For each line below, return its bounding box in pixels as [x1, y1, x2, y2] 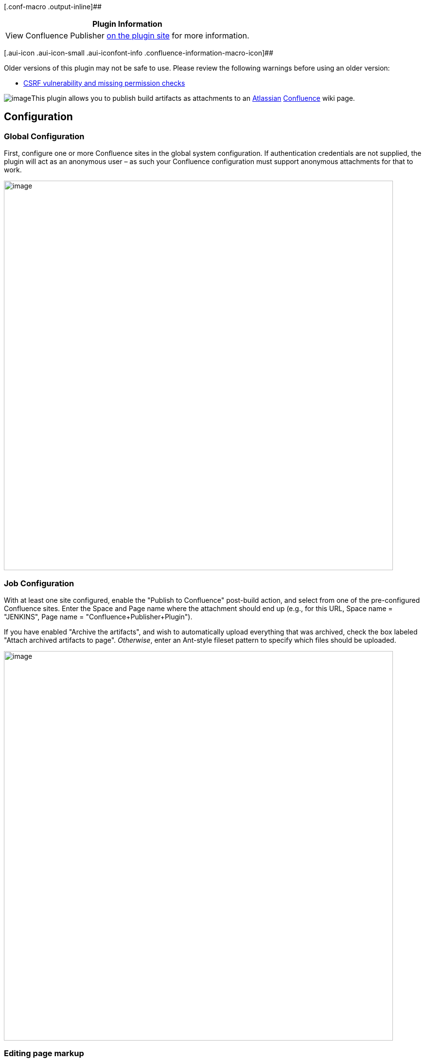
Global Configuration [4, 131, 85, 141]
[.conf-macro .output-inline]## [4, 2, 102, 11]
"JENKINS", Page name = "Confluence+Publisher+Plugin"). [4, 612, 193, 621]
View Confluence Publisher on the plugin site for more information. [5, 31, 249, 40]
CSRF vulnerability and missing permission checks [23, 79, 185, 87]
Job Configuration [4, 578, 74, 588]
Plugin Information [92, 19, 162, 29]
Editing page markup [4, 1048, 84, 1059]
